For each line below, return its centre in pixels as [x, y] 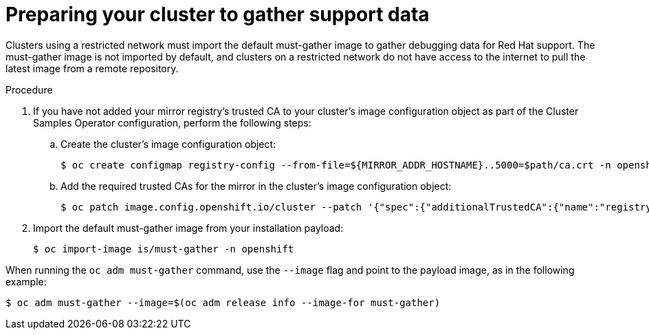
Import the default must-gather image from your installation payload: [188, 228]
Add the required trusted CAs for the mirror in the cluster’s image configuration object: [256, 186]
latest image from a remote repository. [92, 68]
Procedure [29, 89]
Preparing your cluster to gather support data [218, 14]
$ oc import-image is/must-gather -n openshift [164, 249]
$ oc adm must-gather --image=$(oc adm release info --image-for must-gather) [223, 302]
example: [26, 281]
